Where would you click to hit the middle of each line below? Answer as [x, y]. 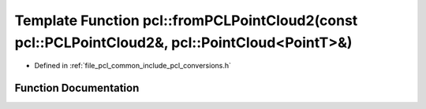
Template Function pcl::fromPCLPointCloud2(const [186, 20]
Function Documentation [77, 88]
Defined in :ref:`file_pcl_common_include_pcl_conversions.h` [133, 66]
